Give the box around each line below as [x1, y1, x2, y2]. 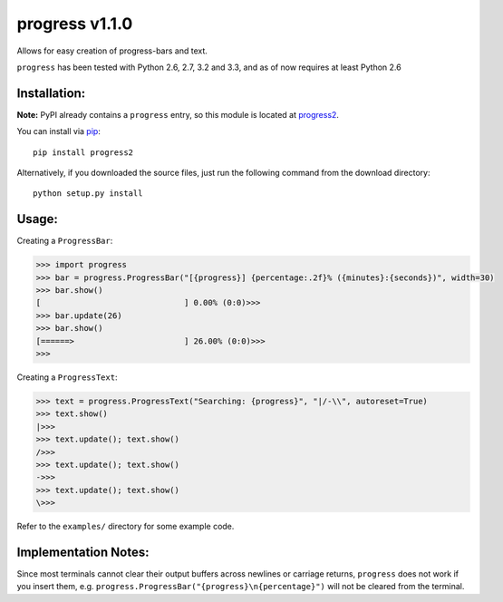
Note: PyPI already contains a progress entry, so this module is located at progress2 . [16, 109, 340, 120]
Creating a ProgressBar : [16, 236, 113, 247]
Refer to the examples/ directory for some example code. [16, 521, 235, 532]
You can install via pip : [16, 126, 102, 137]
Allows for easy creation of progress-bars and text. [16, 45, 208, 56]
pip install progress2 [33, 147, 134, 158]
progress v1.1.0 [16, 14, 133, 34]
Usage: [16, 211, 59, 227]
